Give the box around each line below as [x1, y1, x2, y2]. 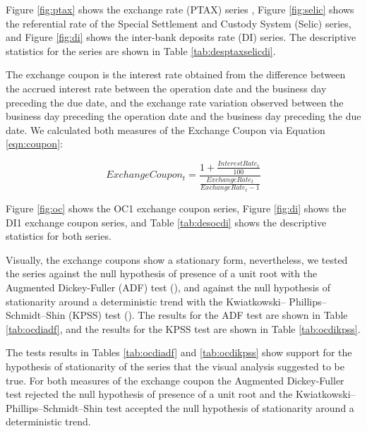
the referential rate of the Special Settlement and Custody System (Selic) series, [6, 16, 351, 30]
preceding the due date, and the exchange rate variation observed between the [6, 95, 344, 109]
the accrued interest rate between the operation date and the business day [6, 80, 327, 95]
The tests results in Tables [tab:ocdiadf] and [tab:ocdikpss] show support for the [6, 345, 352, 360]
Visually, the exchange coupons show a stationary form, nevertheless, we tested [6, 252, 348, 267]
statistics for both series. [6, 229, 112, 243]
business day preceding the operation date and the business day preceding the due [6, 109, 361, 123]
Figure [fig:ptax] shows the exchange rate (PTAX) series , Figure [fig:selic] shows [6, 2, 354, 16]
